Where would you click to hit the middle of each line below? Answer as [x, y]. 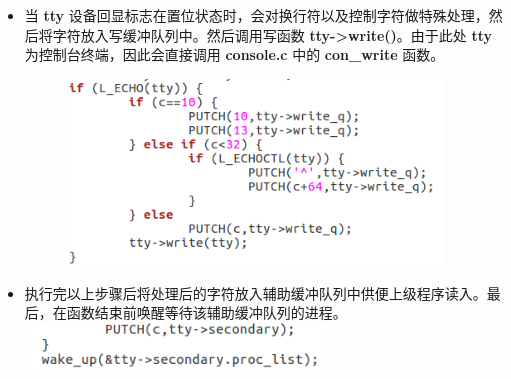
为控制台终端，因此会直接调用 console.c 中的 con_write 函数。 [234, 54]
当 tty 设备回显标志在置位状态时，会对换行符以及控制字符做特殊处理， [256, 15]
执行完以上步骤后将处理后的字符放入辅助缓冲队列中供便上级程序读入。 [255, 292]
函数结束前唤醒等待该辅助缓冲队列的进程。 [206, 312]
